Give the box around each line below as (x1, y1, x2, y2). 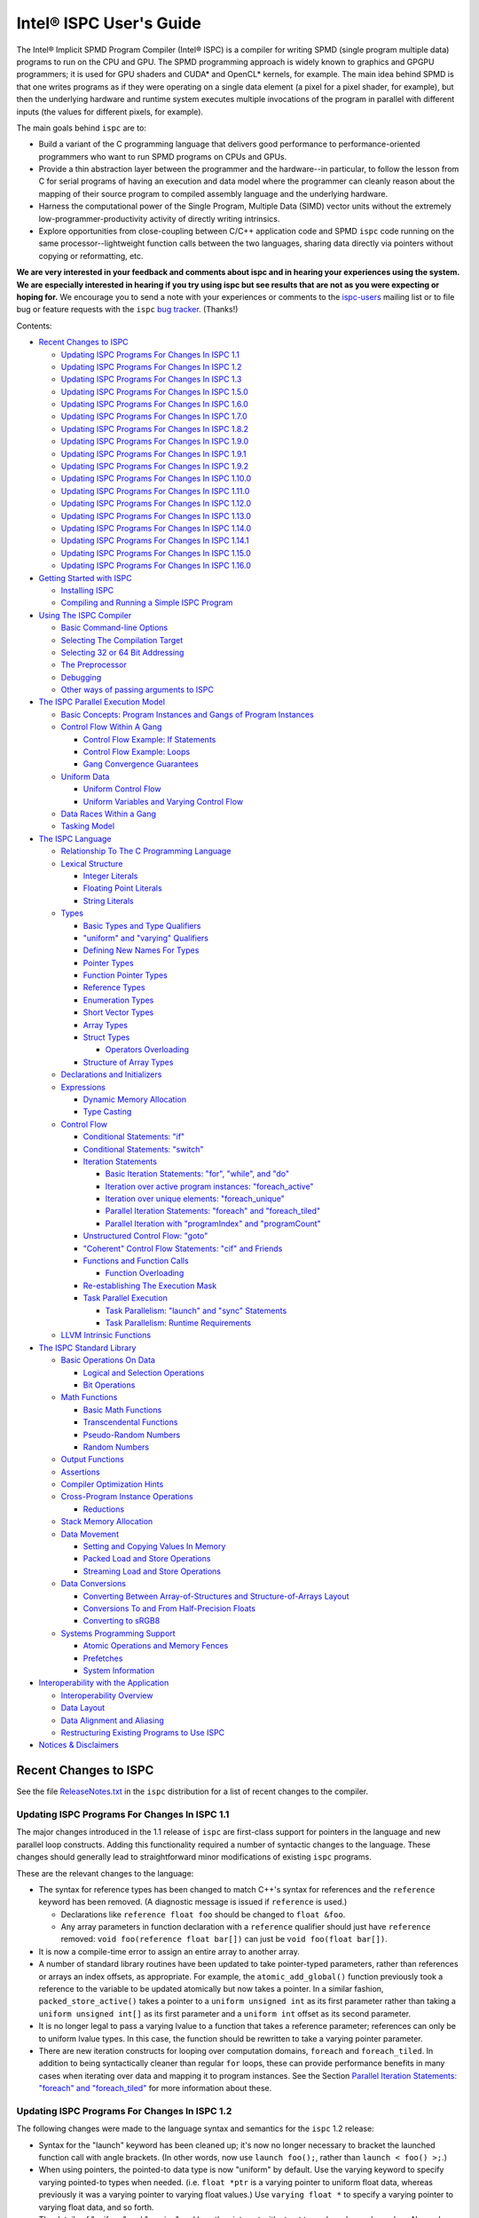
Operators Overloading (105, 1044, 190, 1055)
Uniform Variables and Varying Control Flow (82, 796, 244, 806)
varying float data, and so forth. (38, 2201, 154, 2213)
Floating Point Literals (82, 883, 163, 893)
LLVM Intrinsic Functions (60, 1330, 151, 1341)
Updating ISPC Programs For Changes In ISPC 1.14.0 (60, 523, 252, 533)
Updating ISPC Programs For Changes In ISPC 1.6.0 (60, 399, 248, 410)
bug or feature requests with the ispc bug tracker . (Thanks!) (16, 304, 239, 315)
